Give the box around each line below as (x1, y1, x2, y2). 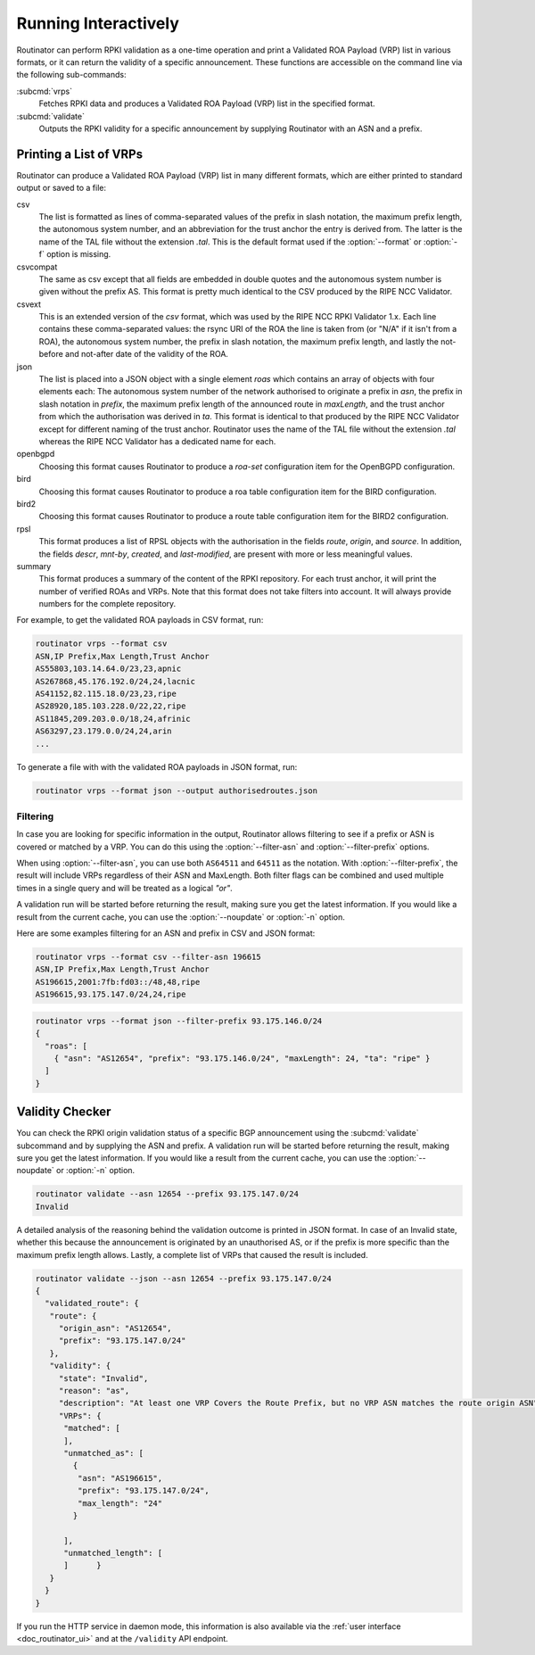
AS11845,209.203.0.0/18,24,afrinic (35, 714, 191, 724)
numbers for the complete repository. (38, 599, 177, 609)
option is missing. (45, 249, 111, 260)
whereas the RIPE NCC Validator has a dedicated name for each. (38, 436, 276, 446)
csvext (16, 299, 42, 310)
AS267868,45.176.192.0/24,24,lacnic (35, 676, 196, 686)
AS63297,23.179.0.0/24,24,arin (35, 726, 173, 736)
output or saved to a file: (16, 183, 107, 194)
